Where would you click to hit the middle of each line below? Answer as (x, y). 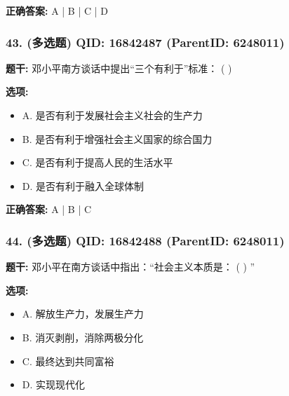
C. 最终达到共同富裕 (68, 361)
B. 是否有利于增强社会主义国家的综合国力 (117, 138)
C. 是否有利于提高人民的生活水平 (98, 162)
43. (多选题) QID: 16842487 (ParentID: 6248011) (145, 42)
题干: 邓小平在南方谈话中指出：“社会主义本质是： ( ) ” (130, 267)
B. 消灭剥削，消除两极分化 (83, 337)
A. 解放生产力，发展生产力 (83, 314)
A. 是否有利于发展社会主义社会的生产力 (112, 115)
